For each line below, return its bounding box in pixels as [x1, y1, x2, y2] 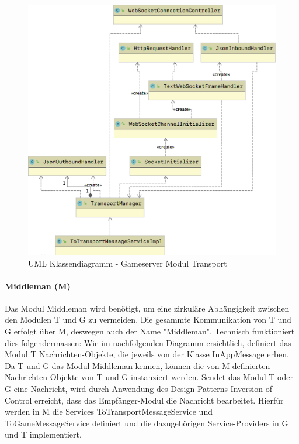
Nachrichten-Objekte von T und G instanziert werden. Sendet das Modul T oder [5, 371, 293, 383]
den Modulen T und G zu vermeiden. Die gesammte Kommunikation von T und [5, 313, 291, 326]
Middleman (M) [5, 279, 71, 292]
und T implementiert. [5, 428, 82, 440]
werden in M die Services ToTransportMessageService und [5, 405, 213, 418]
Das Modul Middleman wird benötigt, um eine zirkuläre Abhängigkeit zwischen [5, 302, 290, 314]
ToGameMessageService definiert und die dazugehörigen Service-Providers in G [5, 416, 288, 429]
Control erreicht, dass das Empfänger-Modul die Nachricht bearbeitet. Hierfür [5, 394, 284, 406]
